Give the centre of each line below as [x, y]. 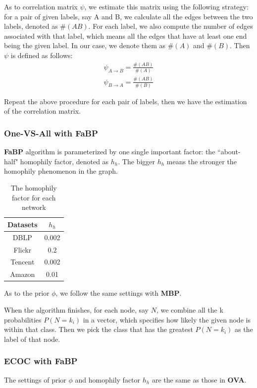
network [34, 207]
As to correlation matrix [41, 6]
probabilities [23, 319]
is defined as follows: [42, 55]
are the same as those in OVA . [199, 379]
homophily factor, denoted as [64, 161]
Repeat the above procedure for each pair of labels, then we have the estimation [126, 101]
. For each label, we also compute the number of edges [171, 26]
